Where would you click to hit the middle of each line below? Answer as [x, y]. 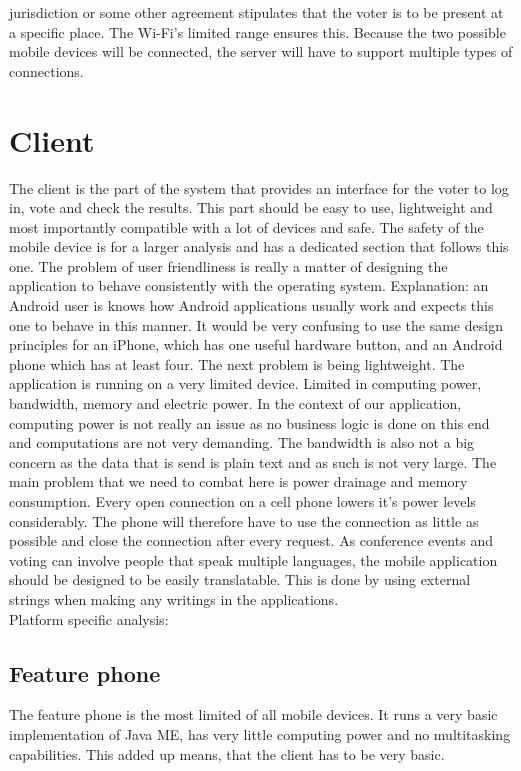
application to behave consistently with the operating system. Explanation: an [249, 285]
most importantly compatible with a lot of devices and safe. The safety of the [246, 226]
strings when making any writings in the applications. [174, 598]
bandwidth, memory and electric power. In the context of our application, [235, 403]
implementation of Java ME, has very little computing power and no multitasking [260, 733]
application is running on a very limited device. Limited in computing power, [245, 383]
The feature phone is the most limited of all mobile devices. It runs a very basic [253, 714]
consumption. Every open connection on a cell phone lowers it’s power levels [242, 501]
